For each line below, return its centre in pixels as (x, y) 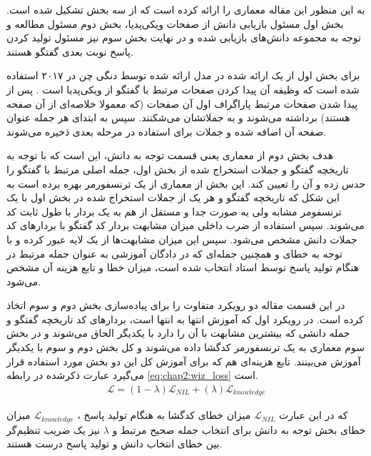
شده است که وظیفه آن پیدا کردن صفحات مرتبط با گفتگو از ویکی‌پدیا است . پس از (183, 89)
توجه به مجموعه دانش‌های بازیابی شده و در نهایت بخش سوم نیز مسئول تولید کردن (184, 37)
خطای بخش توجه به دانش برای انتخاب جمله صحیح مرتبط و (239, 429)
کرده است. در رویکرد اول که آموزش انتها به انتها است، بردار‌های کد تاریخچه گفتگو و (185, 319)
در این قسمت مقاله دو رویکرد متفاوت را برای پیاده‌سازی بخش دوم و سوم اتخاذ (176, 305)
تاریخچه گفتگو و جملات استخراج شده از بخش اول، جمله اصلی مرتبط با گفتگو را (178, 169)
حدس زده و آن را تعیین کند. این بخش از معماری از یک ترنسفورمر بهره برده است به (186, 183)
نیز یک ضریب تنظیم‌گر (54, 429)
